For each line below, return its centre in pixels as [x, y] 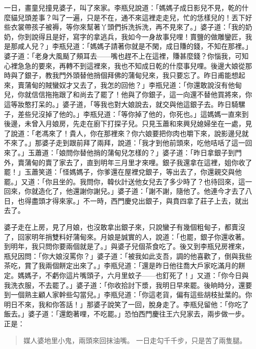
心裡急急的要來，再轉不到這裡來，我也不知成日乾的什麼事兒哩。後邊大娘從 [125, 65]
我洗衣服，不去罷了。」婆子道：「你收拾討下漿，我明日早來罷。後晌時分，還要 [128, 285]
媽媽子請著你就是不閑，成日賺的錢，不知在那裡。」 [171, 46]
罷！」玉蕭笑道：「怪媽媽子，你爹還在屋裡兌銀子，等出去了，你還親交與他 [123, 172]
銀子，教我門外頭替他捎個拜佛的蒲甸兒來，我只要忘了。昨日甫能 [128, 75]
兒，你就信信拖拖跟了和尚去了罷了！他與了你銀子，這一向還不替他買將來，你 [128, 94]
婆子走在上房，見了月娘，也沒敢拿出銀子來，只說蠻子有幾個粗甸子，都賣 [121, 227]
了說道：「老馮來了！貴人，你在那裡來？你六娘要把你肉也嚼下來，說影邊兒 [123, 133]
